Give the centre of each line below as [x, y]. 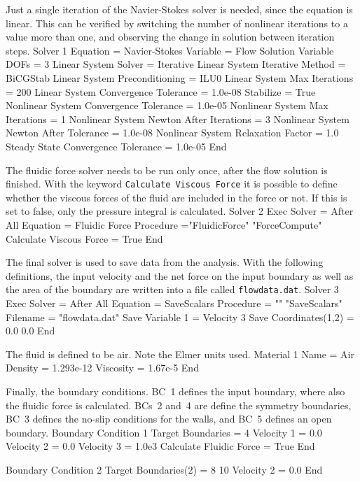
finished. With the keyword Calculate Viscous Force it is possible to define [172, 184]
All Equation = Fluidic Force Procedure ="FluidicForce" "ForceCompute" [164, 224]
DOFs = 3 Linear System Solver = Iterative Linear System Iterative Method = [176, 64]
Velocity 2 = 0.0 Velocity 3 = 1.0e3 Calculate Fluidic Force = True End [160, 446]
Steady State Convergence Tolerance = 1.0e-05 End [116, 146]
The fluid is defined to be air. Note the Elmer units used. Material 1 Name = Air [180, 354]
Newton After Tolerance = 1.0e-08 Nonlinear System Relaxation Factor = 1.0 [172, 133]
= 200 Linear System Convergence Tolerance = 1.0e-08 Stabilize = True [161, 91]
